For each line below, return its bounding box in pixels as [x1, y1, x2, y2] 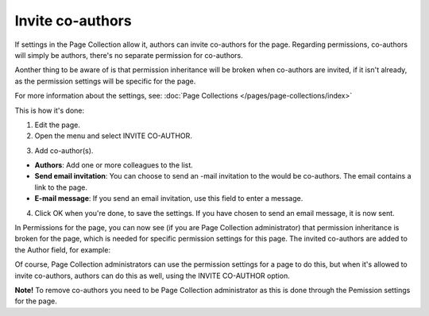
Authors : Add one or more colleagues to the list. [34, 160, 194, 170]
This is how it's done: [14, 106, 85, 115]
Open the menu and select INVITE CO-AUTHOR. [34, 131, 192, 141]
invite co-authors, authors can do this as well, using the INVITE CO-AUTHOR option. [14, 271, 290, 280]
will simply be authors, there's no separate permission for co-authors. [14, 50, 244, 60]
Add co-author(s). [34, 145, 94, 155]
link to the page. [34, 183, 87, 192]
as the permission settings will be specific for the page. [14, 76, 196, 86]
